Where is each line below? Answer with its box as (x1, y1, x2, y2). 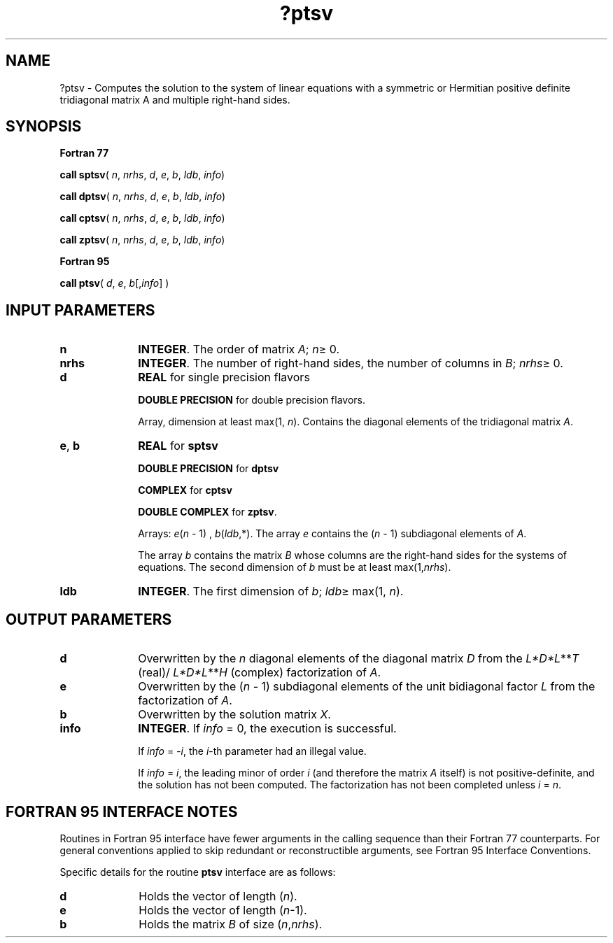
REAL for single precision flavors (138, 370, 310, 385)
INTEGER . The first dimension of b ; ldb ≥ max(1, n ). (138, 584, 404, 599)
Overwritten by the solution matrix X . (138, 707, 331, 722)
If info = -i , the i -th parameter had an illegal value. (138, 745, 367, 758)
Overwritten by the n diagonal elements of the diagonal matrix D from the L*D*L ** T (138, 651, 579, 666)
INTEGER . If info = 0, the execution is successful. (138, 721, 397, 736)
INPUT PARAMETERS (6, 301, 155, 319)
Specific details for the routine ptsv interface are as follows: (59, 865, 336, 878)
